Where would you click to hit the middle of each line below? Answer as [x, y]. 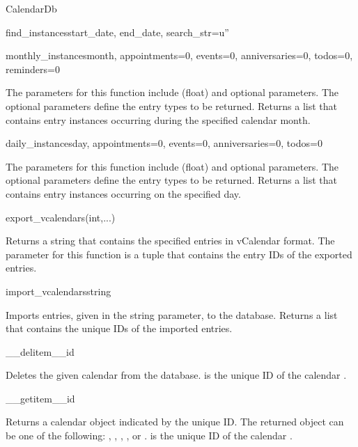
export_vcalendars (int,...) [61, 217]
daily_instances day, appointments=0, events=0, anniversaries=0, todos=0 [164, 143]
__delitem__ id [40, 351]
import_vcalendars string [59, 291]
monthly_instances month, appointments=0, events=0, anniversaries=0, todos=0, [179, 55]
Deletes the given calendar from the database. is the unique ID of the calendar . [176, 375]
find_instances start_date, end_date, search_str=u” [117, 32]
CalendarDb [31, 8]
